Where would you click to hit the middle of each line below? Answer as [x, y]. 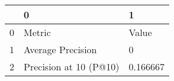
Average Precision [60, 49]
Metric [37, 32]
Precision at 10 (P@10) [72, 67]
